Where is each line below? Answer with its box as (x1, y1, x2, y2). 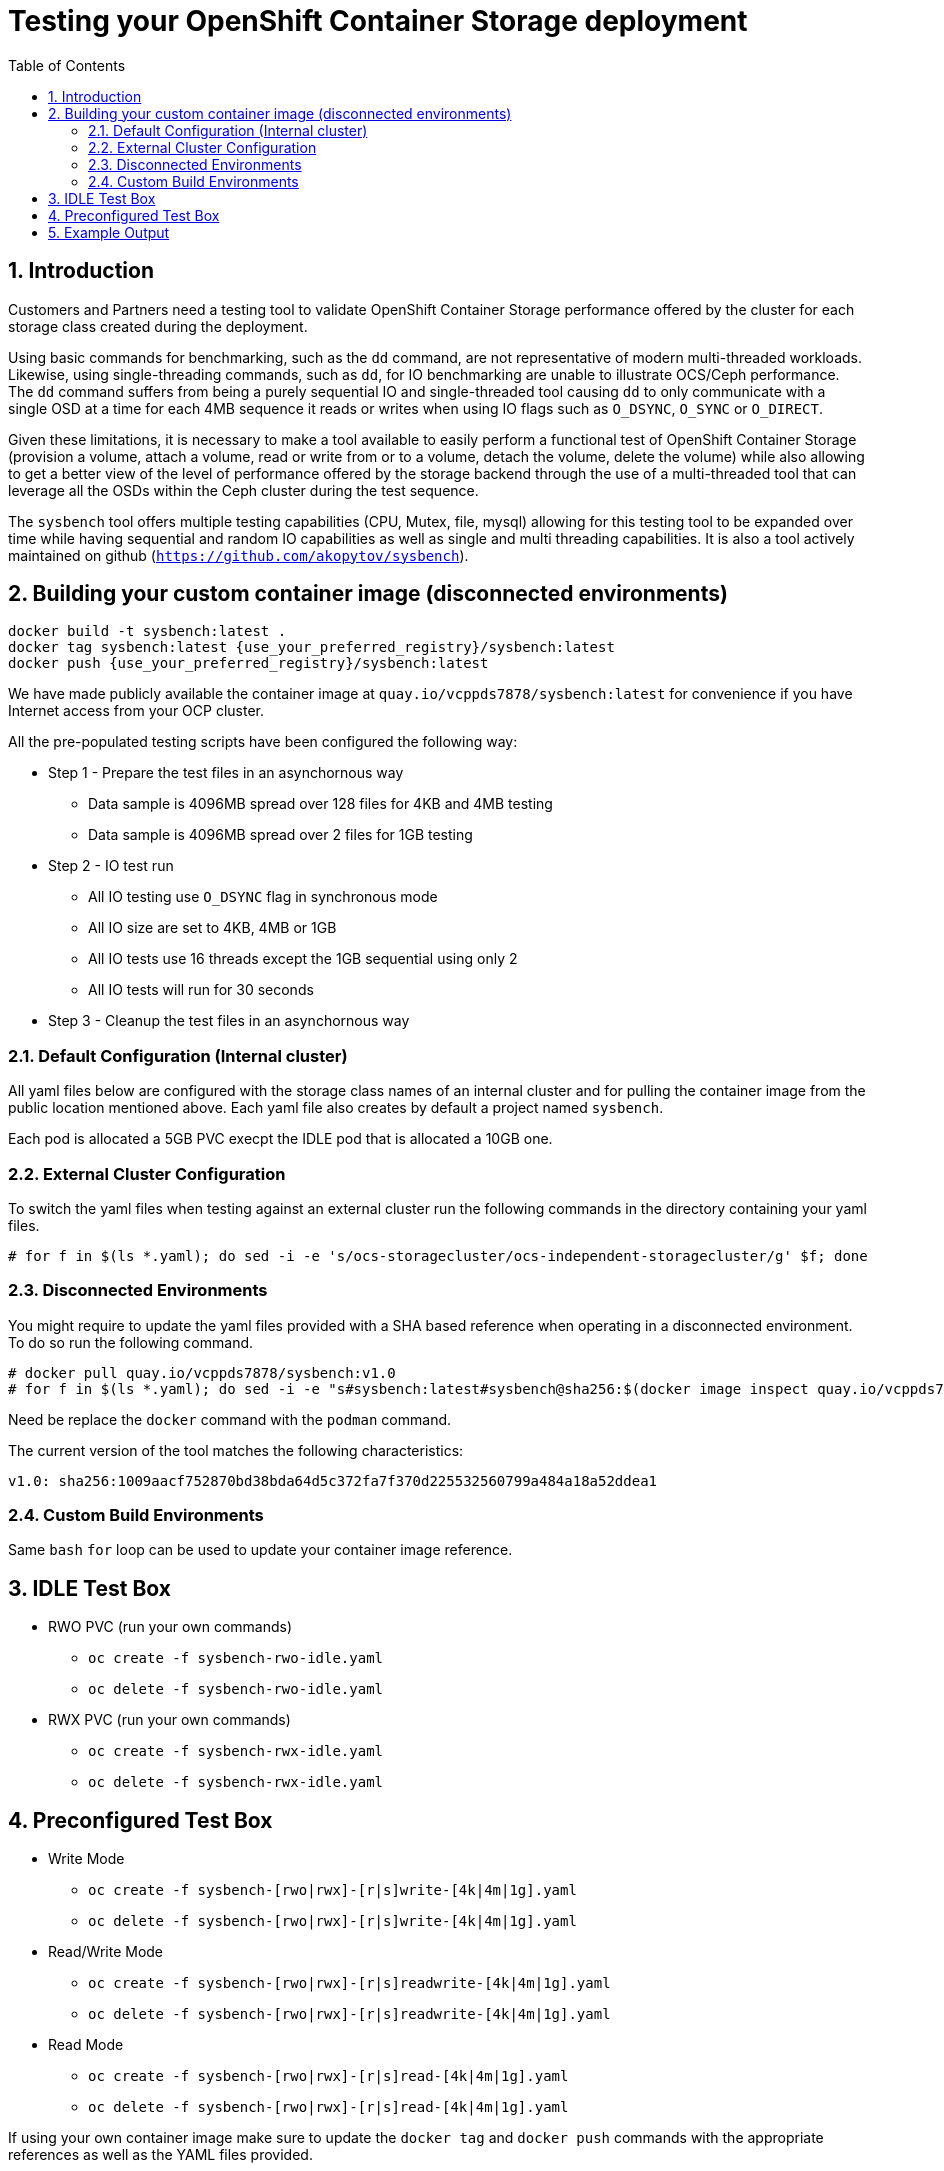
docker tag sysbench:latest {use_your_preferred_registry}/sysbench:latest (8, 639, 615, 656)
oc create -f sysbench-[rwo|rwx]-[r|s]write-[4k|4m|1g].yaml (88, 1882, 577, 1899)
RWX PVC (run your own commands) (48, 1711, 291, 1729)
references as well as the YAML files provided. (8, 2146, 313, 2164)
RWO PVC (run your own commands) (48, 1618, 293, 1636)
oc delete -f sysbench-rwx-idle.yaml (88, 1774, 384, 1791)
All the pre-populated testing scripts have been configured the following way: (8, 733, 518, 751)
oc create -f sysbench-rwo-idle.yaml (88, 1650, 384, 1667)
